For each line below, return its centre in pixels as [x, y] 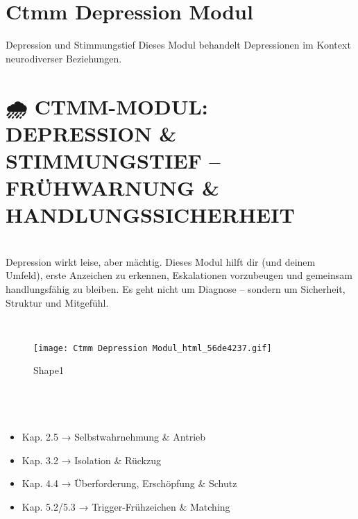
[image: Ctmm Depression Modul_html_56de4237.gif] [153, 348]
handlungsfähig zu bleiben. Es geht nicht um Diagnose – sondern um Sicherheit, [176, 288]
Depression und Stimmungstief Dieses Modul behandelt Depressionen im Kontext [178, 45]
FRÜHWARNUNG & [112, 188]
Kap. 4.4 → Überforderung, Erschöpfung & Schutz [129, 483]
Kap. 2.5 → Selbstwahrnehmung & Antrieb [114, 437]
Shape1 [49, 370]
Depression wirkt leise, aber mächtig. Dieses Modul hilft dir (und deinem [161, 261]
